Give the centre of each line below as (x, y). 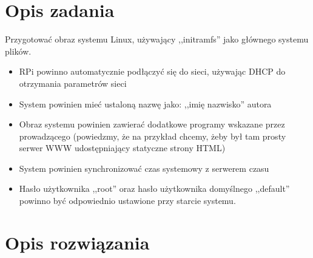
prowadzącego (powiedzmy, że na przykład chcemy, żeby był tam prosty (153, 136)
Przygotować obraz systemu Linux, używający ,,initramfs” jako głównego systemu (157, 39)
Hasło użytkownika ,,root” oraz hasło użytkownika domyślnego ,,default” (154, 188)
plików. (18, 51)
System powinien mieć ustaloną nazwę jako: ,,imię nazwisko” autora (145, 104)
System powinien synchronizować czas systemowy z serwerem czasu (144, 168)
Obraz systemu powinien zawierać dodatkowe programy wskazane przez (152, 124)
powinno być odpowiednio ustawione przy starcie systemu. (127, 201)
